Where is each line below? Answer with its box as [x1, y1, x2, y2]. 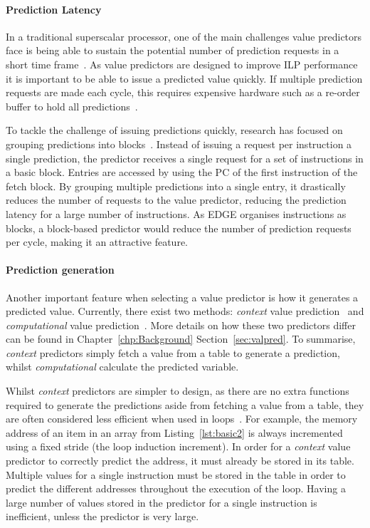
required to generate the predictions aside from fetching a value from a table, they [6, 397, 364, 412]
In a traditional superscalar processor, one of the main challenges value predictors [6, 29, 362, 43]
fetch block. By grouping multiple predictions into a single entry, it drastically [6, 178, 346, 193]
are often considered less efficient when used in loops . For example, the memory [6, 411, 358, 426]
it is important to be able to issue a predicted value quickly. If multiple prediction [6, 71, 363, 86]
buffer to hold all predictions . [6, 98, 138, 113]
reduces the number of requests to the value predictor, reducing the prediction [6, 192, 347, 207]
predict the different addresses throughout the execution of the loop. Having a [6, 481, 346, 496]
